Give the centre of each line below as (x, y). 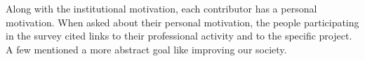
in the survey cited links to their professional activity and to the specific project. (179, 36)
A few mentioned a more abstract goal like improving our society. (146, 49)
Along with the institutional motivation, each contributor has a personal (161, 8)
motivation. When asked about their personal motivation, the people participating (182, 22)
